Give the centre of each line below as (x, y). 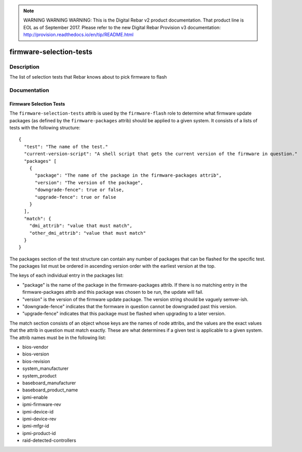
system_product (39, 375)
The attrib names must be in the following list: (58, 337)
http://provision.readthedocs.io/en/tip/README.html (78, 35)
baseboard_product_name (50, 390)
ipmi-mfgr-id (36, 426)
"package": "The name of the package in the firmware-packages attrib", (128, 175)
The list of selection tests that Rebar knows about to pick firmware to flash (88, 77)
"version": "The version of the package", (89, 183)
